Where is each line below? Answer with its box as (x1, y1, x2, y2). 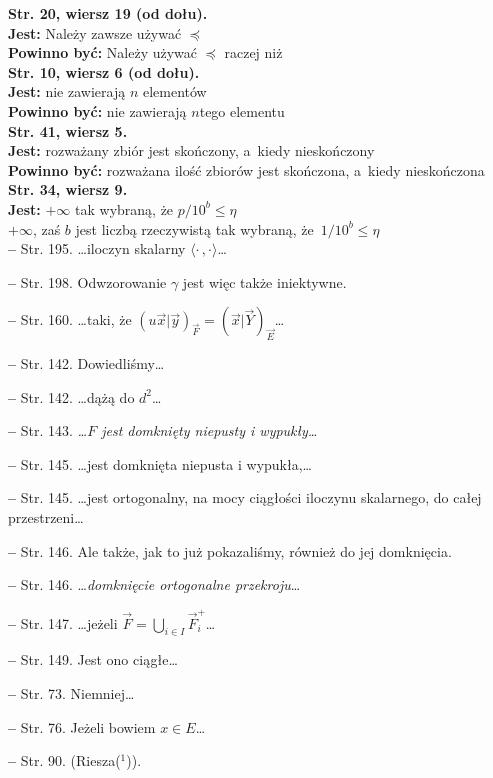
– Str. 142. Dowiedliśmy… (8, 353, 165, 374)
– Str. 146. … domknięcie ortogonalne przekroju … (8, 574, 301, 595)
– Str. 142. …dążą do (8, 386, 135, 407)
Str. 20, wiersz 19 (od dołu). (8, 3, 208, 23)
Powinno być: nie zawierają (8, 100, 187, 121)
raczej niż (224, 42, 283, 63)
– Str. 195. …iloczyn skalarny (8, 238, 186, 259)
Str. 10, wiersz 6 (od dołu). (8, 61, 200, 82)
